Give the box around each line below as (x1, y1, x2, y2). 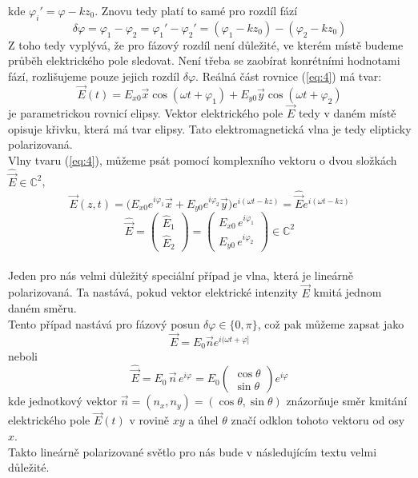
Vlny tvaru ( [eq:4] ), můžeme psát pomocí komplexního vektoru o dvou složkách (8, 151, 397, 168)
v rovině (129, 412, 169, 428)
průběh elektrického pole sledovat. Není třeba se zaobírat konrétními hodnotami (8, 52, 400, 69)
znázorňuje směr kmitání (286, 392, 408, 409)
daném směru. (8, 300, 77, 317)
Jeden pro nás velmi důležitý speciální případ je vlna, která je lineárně (8, 266, 354, 283)
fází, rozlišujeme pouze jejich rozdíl (8, 67, 180, 84)
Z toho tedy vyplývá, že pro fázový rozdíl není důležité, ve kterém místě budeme (8, 36, 404, 53)
